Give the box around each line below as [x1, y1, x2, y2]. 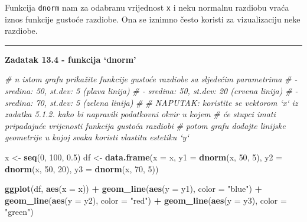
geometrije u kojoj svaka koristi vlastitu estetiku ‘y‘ [5, 131, 189, 143]
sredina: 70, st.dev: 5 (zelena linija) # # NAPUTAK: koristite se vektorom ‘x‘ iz [5, 96, 298, 108]
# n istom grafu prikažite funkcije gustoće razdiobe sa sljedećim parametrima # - [5, 73, 298, 85]
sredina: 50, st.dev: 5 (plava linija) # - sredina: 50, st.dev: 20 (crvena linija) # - [5, 85, 298, 97]
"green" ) [5, 205, 34, 218]
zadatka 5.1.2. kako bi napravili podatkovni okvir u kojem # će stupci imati [5, 108, 276, 120]
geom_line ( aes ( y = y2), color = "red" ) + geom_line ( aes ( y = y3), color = [5, 194, 287, 206]
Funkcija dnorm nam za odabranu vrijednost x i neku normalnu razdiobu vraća [5, 1, 289, 13]
